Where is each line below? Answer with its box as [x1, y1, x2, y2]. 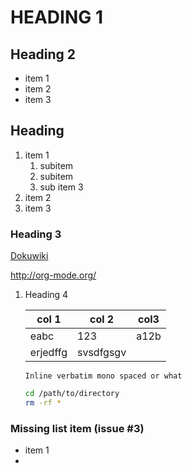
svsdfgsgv [76, 346, 127, 360]
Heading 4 [24, 289, 69, 301]
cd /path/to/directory [24, 389, 120, 399]
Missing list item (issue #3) [10, 421, 145, 435]
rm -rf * [24, 397, 62, 408]
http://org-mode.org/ [10, 269, 97, 281]
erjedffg [29, 346, 68, 360]
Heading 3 [10, 227, 62, 241]
